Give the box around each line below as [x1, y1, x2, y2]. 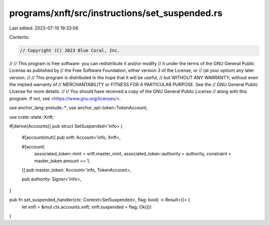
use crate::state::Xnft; [9, 114, 54, 120]
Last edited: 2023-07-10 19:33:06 [9, 25, 78, 31]
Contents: [9, 34, 29, 40]
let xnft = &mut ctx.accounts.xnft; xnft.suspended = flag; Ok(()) [21, 203, 152, 210]
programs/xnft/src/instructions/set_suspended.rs [9, 8, 222, 19]
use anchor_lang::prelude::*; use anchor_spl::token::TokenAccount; [9, 105, 147, 111]
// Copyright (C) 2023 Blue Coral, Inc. [19, 48, 120, 53]
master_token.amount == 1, [34, 158, 90, 164]
